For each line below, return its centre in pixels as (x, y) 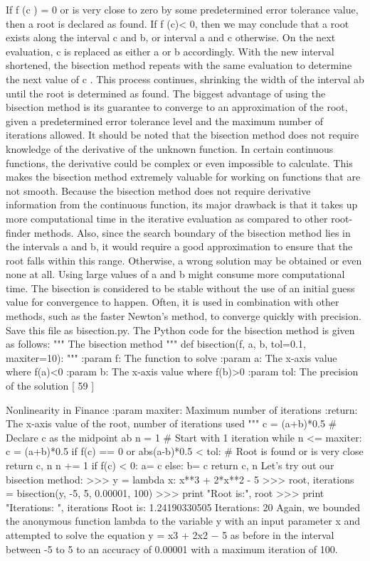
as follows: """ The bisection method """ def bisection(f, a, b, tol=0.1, (156, 344)
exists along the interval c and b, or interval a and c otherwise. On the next (171, 37)
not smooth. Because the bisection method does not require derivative (158, 190)
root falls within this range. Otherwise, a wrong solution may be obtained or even (184, 260)
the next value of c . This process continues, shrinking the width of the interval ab (185, 79)
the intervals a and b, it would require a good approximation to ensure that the (179, 246)
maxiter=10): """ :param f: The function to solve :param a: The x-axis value (171, 357)
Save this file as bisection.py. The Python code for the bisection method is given (180, 330)
